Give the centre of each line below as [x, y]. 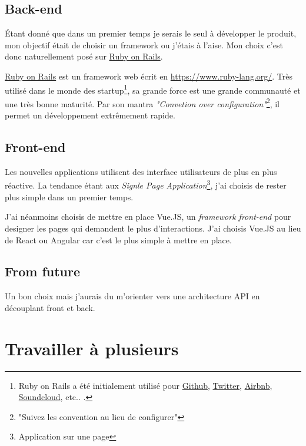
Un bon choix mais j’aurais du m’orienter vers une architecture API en [132, 296]
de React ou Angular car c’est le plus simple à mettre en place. [118, 239]
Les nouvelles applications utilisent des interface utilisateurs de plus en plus [141, 171]
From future [42, 271]
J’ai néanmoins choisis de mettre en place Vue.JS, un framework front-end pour [148, 217]
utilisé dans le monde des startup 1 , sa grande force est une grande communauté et [153, 89]
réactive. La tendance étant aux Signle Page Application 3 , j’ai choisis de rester [146, 184]
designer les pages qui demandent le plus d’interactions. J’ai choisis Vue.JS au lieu [153, 228]
